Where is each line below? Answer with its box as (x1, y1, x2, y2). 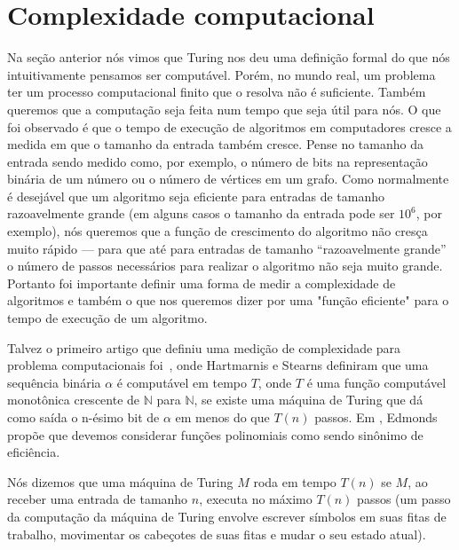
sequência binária (7, 373, 101, 391)
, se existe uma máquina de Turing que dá (194, 390, 423, 409)
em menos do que (175, 408, 270, 426)
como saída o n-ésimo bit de (7, 408, 160, 426)
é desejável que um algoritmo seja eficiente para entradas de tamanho (7, 186, 384, 205)
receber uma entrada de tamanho (7, 490, 188, 508)
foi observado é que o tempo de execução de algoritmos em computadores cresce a (7, 117, 452, 136)
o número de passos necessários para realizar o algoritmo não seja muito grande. (7, 256, 443, 275)
